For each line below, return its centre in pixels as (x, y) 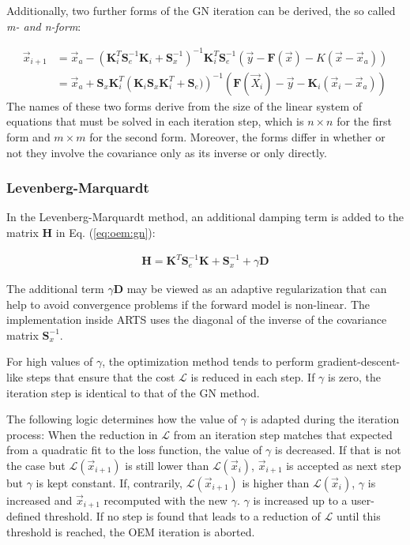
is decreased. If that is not (338, 450)
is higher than (276, 483)
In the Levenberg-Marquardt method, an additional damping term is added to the (205, 217)
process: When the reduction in (82, 434)
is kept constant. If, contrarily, (109, 483)
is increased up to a (300, 500)
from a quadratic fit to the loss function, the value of (134, 450)
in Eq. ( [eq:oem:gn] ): (105, 232)
